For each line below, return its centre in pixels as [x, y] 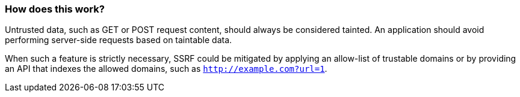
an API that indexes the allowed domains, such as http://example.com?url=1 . [166, 69]
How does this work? [55, 9]
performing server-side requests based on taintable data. [119, 40]
